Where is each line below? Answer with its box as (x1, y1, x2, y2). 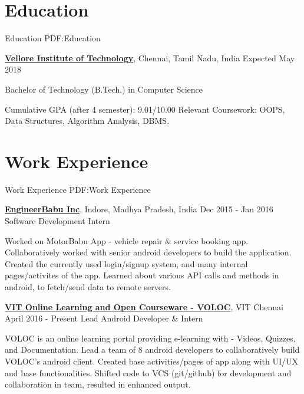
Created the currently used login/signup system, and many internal (5, 257, 248, 270)
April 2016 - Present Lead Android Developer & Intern (5, 312, 203, 324)
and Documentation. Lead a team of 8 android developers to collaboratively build (5, 343, 300, 356)
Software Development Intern (5, 215, 110, 226)
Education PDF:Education (5, 32, 101, 44)
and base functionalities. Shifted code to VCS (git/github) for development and (5, 366, 292, 379)
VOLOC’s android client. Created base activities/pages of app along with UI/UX (5, 354, 298, 367)
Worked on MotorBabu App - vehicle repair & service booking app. (5, 234, 249, 247)
